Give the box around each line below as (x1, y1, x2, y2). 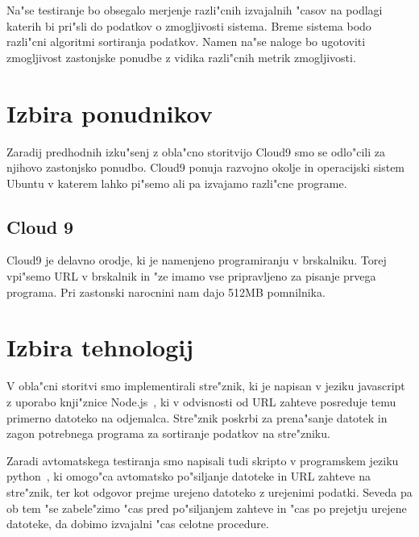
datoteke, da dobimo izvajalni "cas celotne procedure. (6, 515, 269, 532)
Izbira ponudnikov (6, 96, 213, 129)
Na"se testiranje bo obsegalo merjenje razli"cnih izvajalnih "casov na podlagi (6, 2, 383, 18)
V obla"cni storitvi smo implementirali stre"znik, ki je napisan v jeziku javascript (6, 377, 405, 394)
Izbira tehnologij (6, 331, 194, 364)
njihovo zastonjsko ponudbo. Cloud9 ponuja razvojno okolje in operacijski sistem (6, 159, 405, 176)
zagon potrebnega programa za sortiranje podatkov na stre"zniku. (6, 425, 330, 442)
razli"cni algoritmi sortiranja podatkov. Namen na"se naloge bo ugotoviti (6, 33, 366, 50)
